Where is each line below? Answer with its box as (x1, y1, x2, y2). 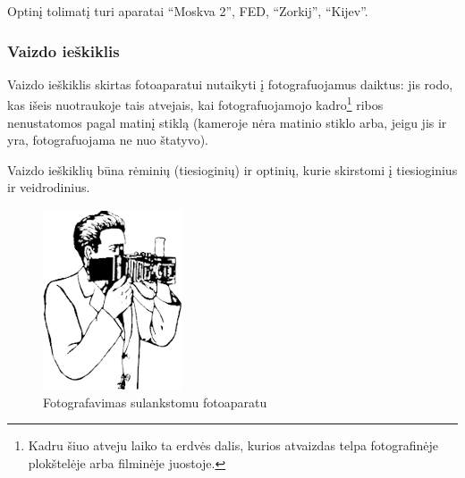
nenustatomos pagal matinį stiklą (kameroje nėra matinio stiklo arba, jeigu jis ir (7, 113, 447, 131)
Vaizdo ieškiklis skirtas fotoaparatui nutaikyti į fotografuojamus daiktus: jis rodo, (7, 74, 453, 93)
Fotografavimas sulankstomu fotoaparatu (43, 392, 267, 411)
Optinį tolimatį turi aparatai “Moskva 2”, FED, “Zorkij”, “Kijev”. (7, 2, 368, 20)
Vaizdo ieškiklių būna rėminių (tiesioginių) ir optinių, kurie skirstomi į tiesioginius (7, 160, 458, 179)
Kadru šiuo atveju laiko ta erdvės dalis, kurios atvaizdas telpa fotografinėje (28, 436, 439, 455)
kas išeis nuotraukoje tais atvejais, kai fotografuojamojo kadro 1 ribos (7, 93, 384, 114)
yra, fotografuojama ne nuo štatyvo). (7, 130, 208, 149)
